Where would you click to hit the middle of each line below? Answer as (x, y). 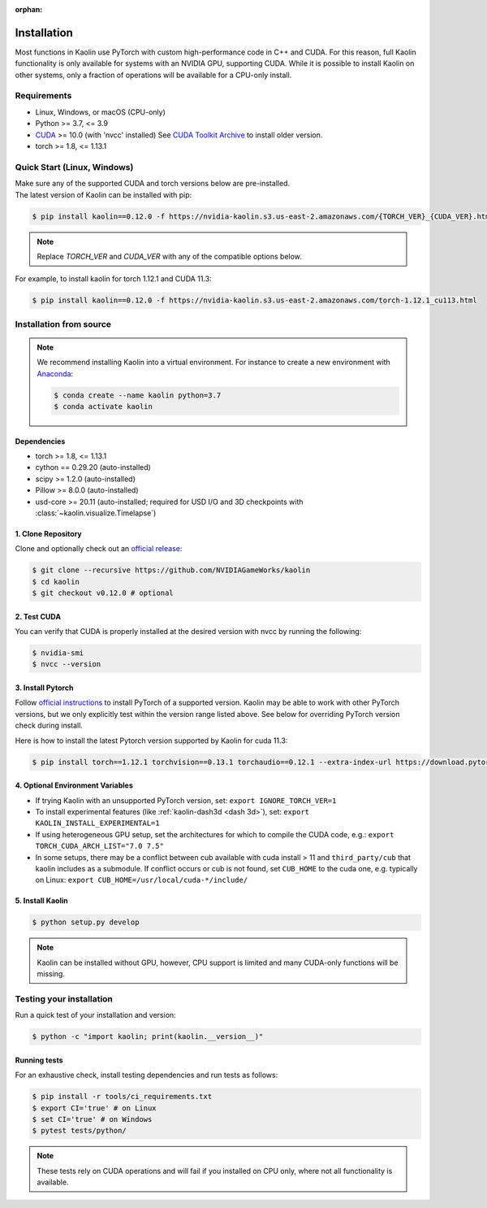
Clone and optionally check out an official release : (99, 549)
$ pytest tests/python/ (80, 1131)
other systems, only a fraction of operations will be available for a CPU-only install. (153, 75)
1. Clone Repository (49, 533)
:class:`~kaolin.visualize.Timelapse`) (96, 513)
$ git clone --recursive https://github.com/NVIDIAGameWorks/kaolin (171, 570)
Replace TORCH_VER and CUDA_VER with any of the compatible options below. (169, 256)
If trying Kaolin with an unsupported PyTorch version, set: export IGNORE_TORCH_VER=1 (186, 800)
